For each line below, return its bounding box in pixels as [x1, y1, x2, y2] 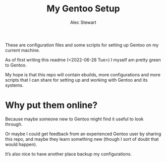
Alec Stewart [70, 19, 97, 25]
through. [5, 121, 23, 127]
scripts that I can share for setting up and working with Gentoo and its [5, 77, 148, 83]
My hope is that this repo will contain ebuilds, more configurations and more [5, 71, 161, 77]
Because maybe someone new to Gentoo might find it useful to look [5, 116, 144, 122]
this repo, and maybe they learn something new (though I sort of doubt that [5, 136, 159, 142]
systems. [5, 82, 24, 88]
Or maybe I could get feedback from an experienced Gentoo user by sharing [5, 131, 162, 137]
